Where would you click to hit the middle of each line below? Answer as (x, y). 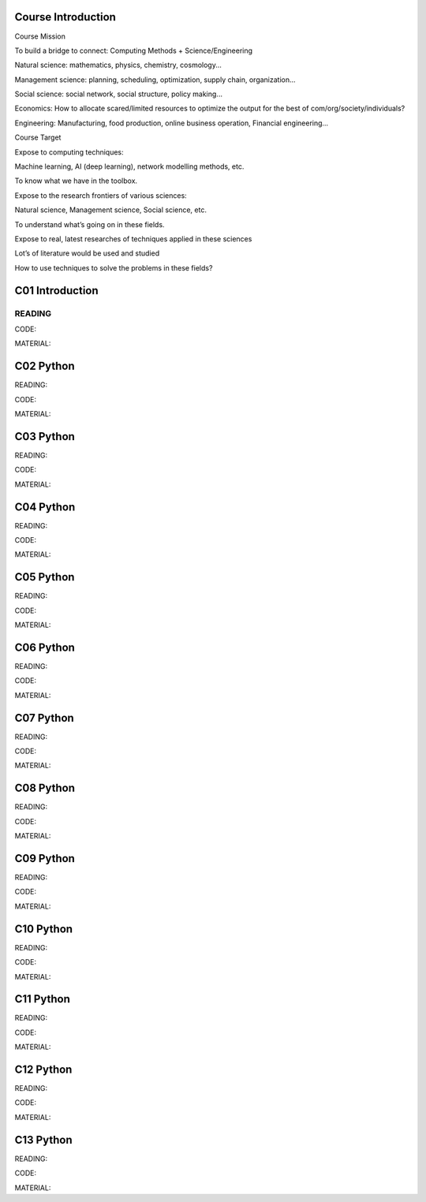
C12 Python (43, 1069)
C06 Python (45, 647)
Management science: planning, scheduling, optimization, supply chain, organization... (155, 80)
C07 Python (44, 718)
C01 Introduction (56, 291)
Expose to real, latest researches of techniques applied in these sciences (133, 239)
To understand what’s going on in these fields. (90, 224)
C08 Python (45, 788)
